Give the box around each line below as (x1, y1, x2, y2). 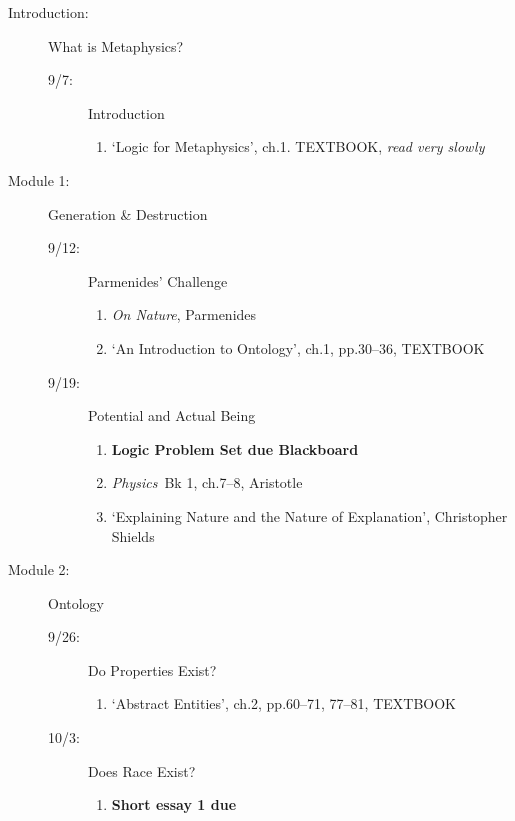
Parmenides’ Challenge (88, 270, 228, 291)
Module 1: (8, 169, 70, 190)
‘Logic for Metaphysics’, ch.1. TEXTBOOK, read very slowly (111, 136, 485, 157)
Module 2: (8, 559, 70, 580)
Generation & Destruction (48, 203, 208, 224)
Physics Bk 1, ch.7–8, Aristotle (111, 472, 303, 493)
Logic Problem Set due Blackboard (111, 438, 359, 459)
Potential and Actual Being (88, 405, 256, 426)
